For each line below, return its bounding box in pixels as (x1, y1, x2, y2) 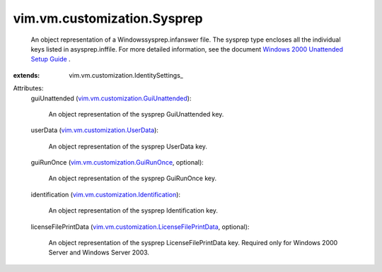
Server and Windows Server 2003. (48, 248, 150, 257)
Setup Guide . (30, 55, 71, 64)
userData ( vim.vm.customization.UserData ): (30, 126, 159, 134)
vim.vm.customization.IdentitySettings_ (69, 71, 183, 79)
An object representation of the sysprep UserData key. (48, 142, 208, 150)
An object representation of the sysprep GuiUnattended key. (48, 110, 224, 118)
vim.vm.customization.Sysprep (13, 11, 203, 26)
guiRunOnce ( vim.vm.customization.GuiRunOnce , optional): (30, 158, 204, 167)
